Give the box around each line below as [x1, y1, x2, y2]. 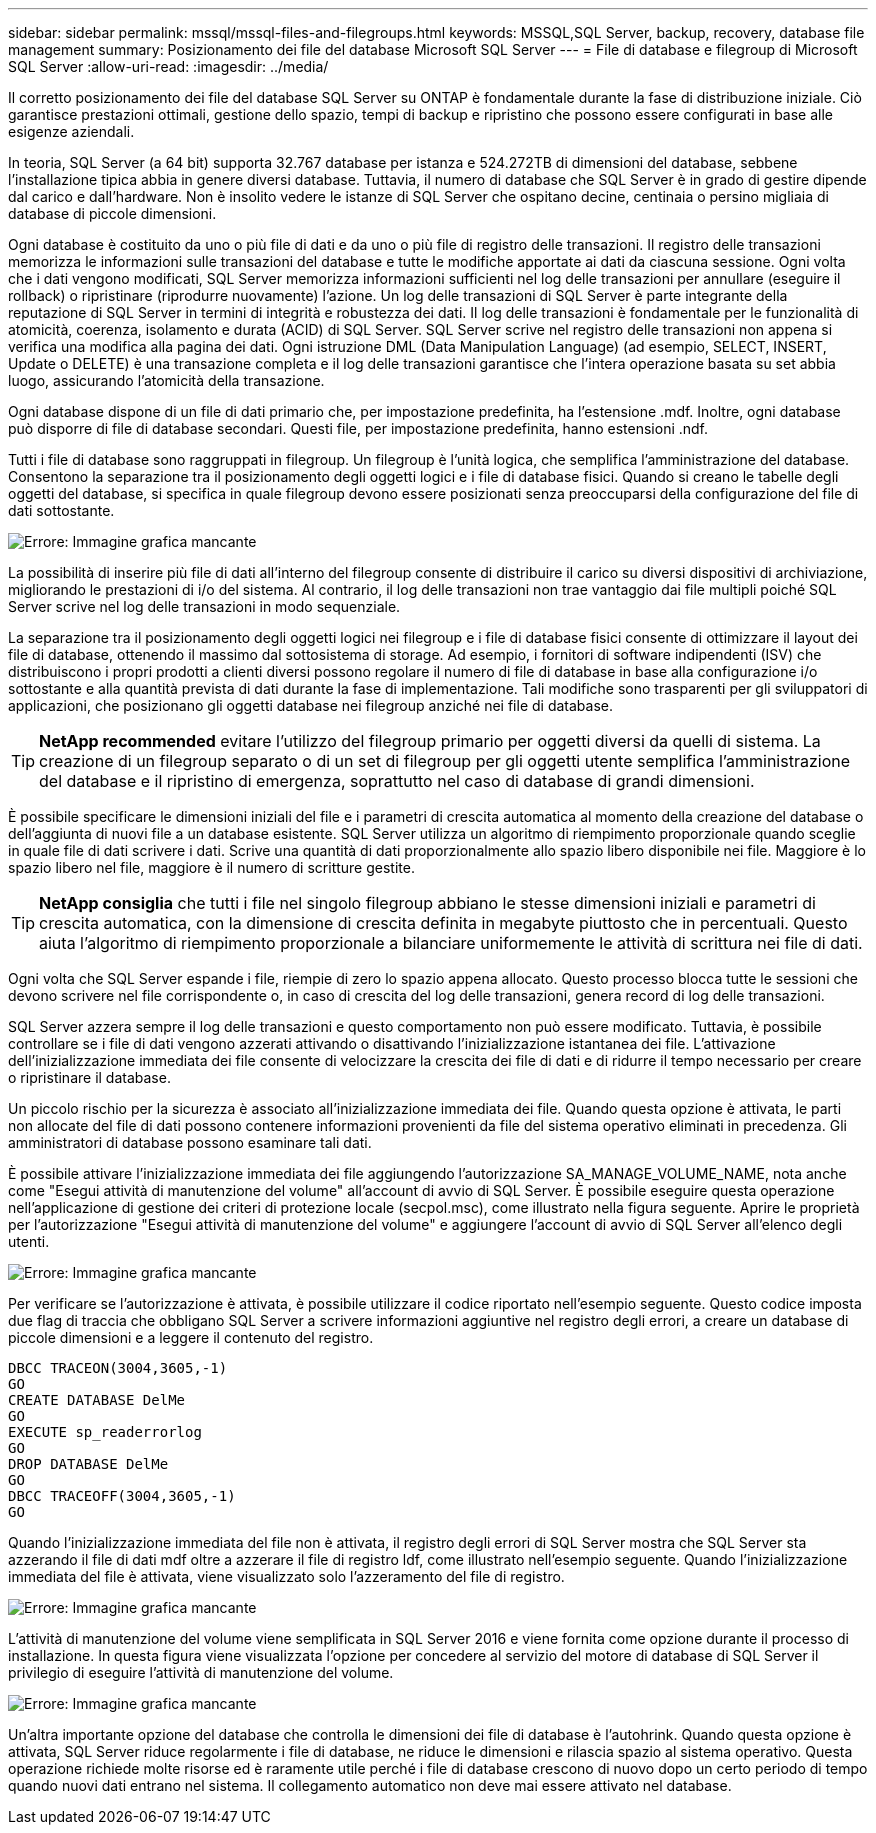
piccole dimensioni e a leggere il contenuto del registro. [8, 1329, 374, 1346]
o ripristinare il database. [8, 1069, 171, 1086]
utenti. [8, 1233, 50, 1250]
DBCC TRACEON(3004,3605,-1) [8, 1360, 228, 1376]
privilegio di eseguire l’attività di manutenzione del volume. [8, 1664, 394, 1681]
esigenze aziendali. [8, 123, 135, 140]
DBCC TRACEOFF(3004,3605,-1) [8, 1488, 236, 1504]
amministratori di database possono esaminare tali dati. [8, 1134, 372, 1151]
